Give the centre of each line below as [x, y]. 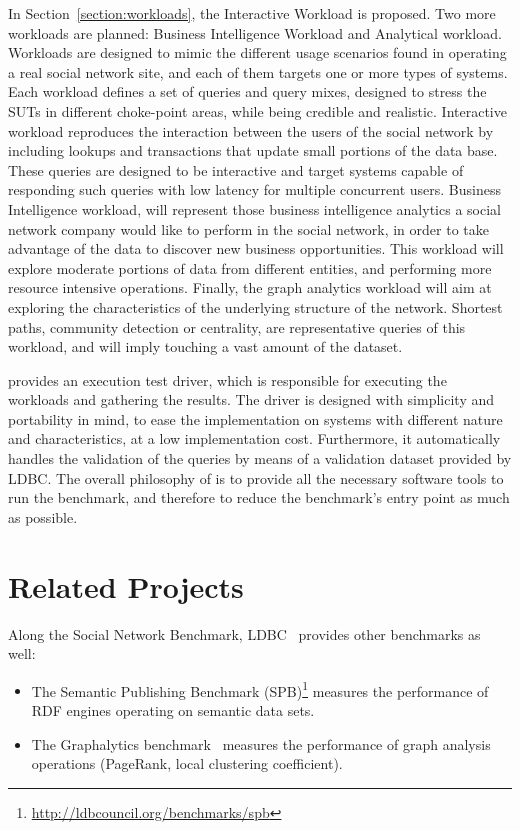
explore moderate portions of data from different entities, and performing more [250, 267]
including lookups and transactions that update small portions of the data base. [253, 150]
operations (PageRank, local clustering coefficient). [187, 763]
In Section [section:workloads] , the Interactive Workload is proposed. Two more [252, 13]
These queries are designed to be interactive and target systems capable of [236, 169]
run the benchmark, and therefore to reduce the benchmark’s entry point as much [259, 497]
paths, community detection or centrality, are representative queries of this [237, 326]
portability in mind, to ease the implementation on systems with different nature [255, 418]
